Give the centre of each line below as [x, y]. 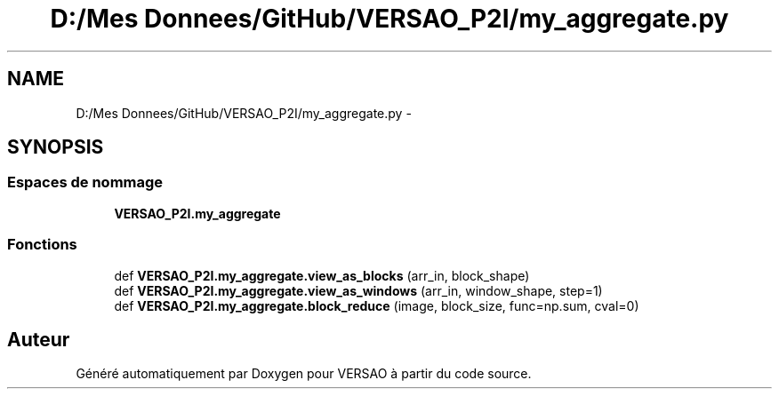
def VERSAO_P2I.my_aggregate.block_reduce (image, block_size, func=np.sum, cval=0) [377, 305]
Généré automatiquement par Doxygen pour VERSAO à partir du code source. [304, 374]
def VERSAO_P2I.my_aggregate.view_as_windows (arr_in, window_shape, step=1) [358, 290]
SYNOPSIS [56, 147]
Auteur [39, 339]
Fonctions [42, 245]
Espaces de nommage [85, 182]
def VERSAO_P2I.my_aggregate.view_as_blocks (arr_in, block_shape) [322, 275]
